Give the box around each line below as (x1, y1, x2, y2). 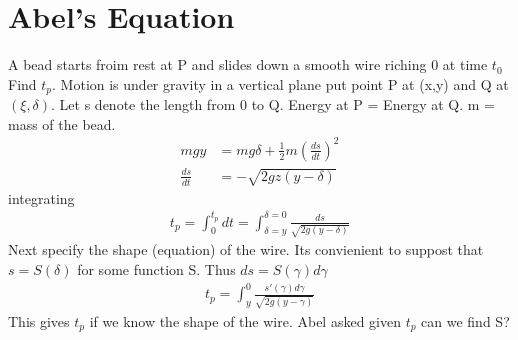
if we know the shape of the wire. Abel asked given (89, 310, 401, 331)
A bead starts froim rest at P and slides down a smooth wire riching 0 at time (8, 54, 488, 75)
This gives (8, 310, 70, 331)
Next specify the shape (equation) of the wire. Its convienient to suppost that (8, 239, 484, 260)
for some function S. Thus (77, 258, 236, 279)
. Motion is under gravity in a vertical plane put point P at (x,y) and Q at (52, 73, 509, 94)
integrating (8, 187, 75, 208)
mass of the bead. (8, 113, 116, 134)
